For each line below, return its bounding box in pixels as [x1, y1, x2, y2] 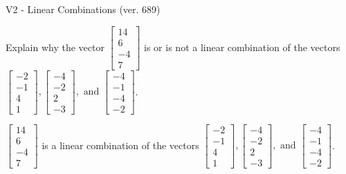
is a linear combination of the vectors [42, 137, 199, 152]
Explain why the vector [6, 39, 104, 54]
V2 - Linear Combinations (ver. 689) [6, 2, 161, 16]
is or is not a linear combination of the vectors [144, 39, 340, 54]
